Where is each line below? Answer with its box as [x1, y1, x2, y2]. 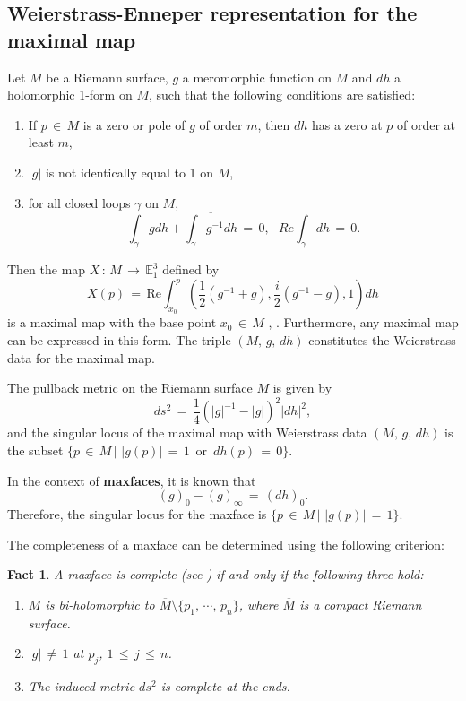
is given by [272, 378, 332, 397]
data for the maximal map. [7, 348, 155, 367]
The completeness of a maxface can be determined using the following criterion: [7, 534, 444, 553]
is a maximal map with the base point [7, 313, 217, 332]
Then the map [7, 260, 86, 279]
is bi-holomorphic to [45, 594, 155, 613]
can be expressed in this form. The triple [7, 331, 231, 350]
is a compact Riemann [299, 594, 422, 613]
